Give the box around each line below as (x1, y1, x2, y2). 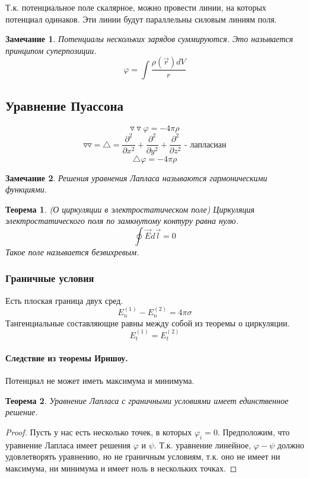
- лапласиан (184, 140, 227, 149)
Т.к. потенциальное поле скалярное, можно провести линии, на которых (5, 1, 266, 13)
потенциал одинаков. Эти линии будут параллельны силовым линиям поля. (5, 12, 277, 25)
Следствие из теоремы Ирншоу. (5, 352, 128, 364)
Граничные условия (5, 271, 94, 285)
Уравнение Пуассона (5, 97, 123, 115)
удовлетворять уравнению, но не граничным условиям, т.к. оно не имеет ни (5, 450, 281, 463)
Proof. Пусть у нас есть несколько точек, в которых (5, 426, 192, 438)
